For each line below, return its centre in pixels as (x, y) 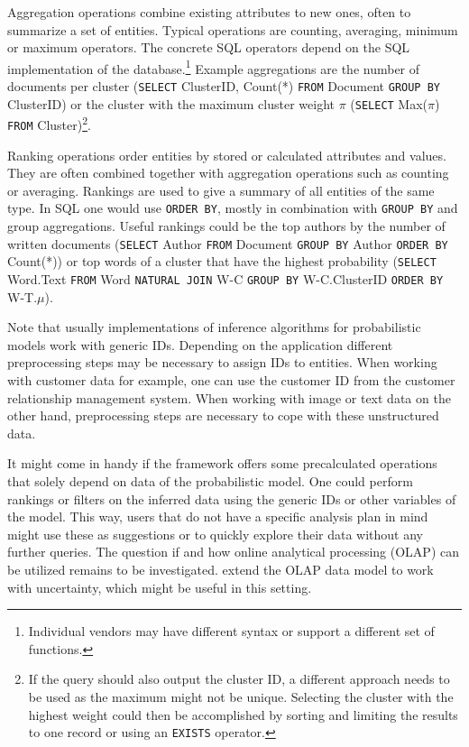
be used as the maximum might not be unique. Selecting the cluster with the (241, 696)
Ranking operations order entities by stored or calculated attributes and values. (227, 155)
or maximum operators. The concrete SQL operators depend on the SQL (209, 47)
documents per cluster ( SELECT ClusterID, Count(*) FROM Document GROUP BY (224, 86)
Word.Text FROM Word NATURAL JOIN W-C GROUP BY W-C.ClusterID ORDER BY (225, 279)
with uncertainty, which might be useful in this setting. (160, 587)
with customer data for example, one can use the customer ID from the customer (231, 380)
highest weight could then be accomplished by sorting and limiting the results (243, 714)
